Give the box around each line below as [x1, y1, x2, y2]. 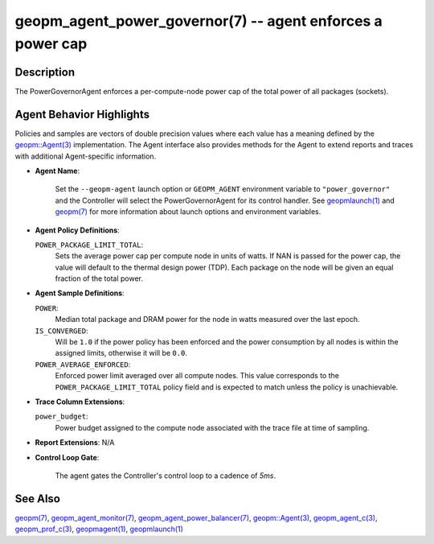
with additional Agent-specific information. [14, 151, 157, 161]
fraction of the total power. [55, 274, 144, 283]
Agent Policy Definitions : [35, 225, 120, 235]
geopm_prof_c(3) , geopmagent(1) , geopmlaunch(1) [14, 524, 184, 534]
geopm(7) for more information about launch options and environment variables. [55, 207, 321, 216]
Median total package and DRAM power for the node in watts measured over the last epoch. [55, 315, 360, 324]
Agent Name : [35, 166, 80, 175]
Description [14, 65, 76, 79]
